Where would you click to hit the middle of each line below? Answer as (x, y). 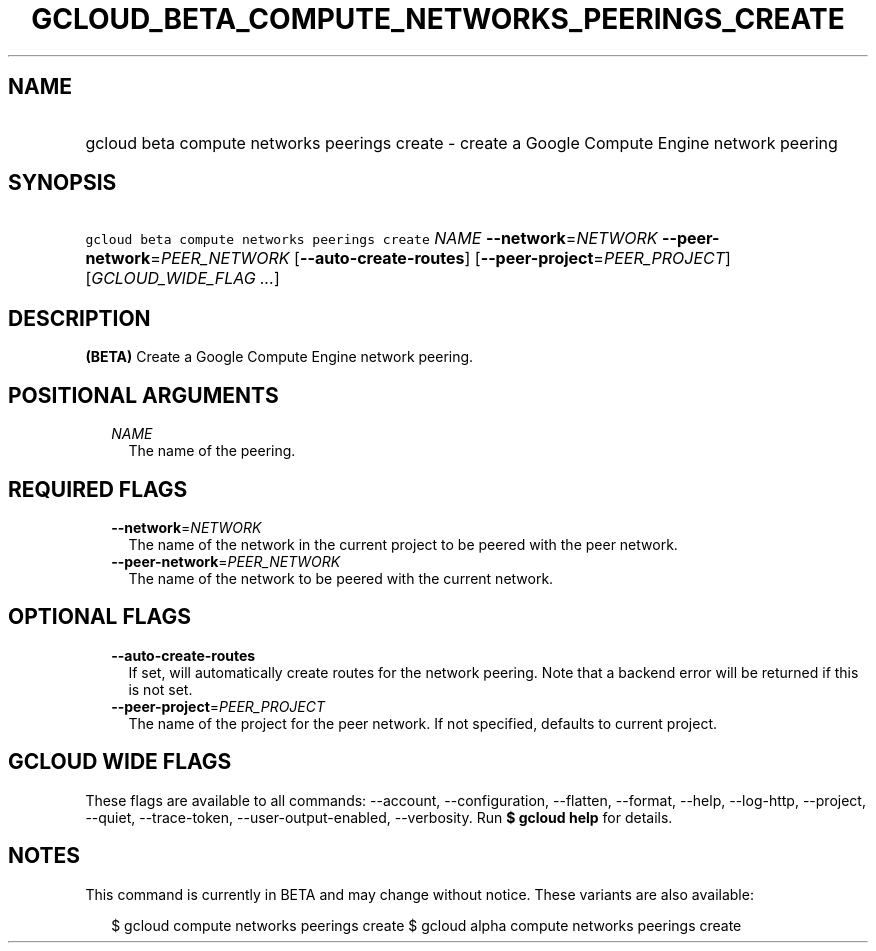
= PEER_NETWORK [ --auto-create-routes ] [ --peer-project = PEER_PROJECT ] (440, 258)
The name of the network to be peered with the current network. (341, 578)
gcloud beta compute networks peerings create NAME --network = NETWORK (371, 238)
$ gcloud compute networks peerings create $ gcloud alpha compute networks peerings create (426, 925)
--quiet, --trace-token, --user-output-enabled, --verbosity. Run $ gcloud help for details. (379, 817)
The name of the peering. (212, 451)
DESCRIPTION (79, 318)
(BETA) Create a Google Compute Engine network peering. (279, 357)
